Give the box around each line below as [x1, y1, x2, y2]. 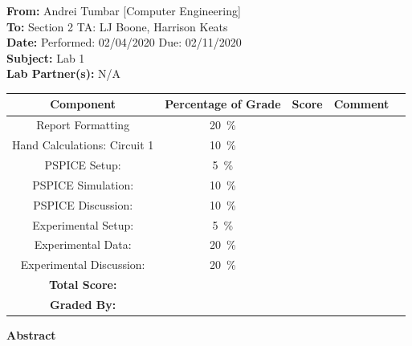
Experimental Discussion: [20, 256, 145, 273]
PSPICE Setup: [44, 157, 121, 173]
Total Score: [48, 276, 117, 293]
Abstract [6, 327, 56, 343]
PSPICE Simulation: [32, 176, 134, 193]
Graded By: [50, 295, 116, 312]
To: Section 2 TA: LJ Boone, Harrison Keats [6, 18, 228, 35]
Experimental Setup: [32, 216, 134, 233]
